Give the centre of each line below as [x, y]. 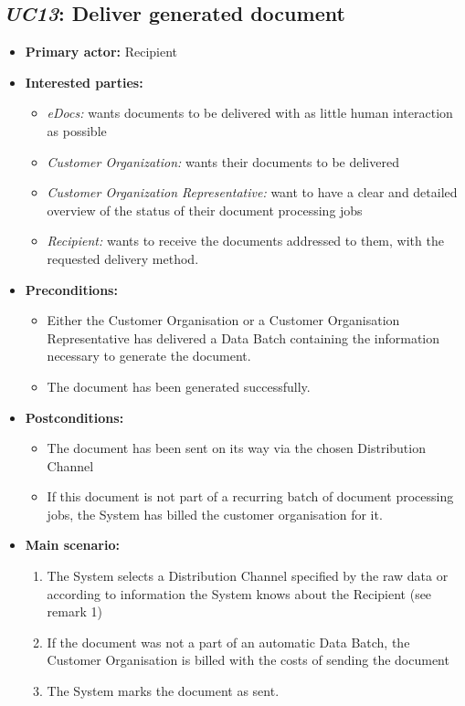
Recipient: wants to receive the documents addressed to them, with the [245, 241]
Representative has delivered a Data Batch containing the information [243, 337]
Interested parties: [84, 82]
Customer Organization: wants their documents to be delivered [223, 161]
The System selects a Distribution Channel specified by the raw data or [248, 576]
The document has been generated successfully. [179, 386]
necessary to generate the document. [149, 356]
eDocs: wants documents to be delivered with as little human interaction [250, 113]
